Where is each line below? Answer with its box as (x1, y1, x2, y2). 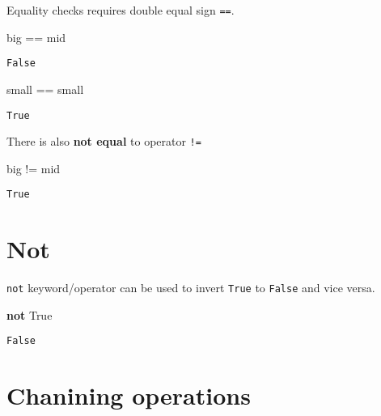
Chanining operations (6, 379, 251, 412)
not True (6, 306, 53, 323)
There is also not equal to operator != (6, 133, 201, 150)
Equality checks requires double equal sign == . (6, 2, 235, 18)
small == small (6, 80, 84, 97)
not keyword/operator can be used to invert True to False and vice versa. (6, 279, 375, 296)
